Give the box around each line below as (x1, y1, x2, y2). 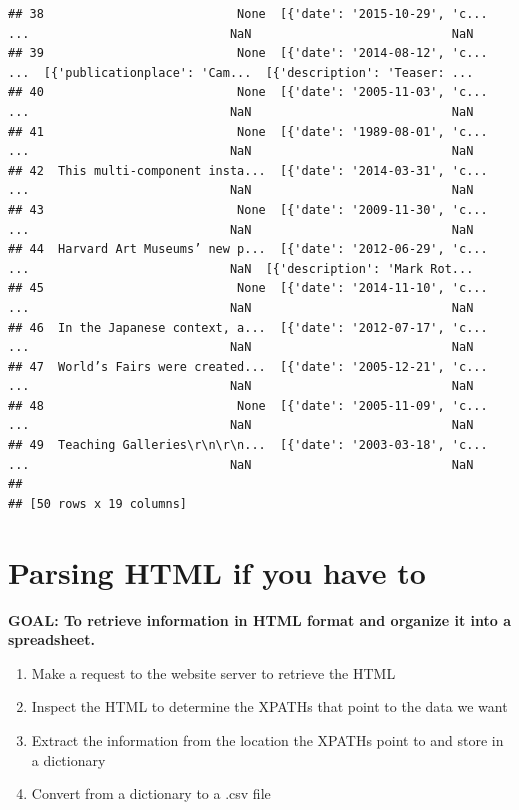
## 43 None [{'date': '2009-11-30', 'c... (8, 202, 488, 217)
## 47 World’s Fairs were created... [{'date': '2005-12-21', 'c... (8, 359, 488, 374)
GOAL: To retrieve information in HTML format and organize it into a (8, 609, 511, 630)
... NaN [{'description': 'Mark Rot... (8, 261, 474, 276)
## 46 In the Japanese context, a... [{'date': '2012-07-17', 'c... (8, 320, 488, 335)
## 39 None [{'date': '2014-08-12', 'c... (8, 46, 488, 61)
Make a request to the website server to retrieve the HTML (31, 662, 396, 683)
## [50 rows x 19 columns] (8, 496, 187, 511)
